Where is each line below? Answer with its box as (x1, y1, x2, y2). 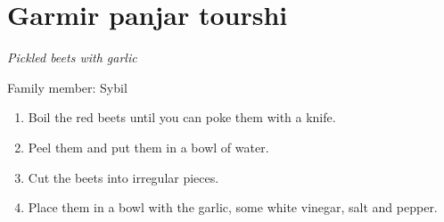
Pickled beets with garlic (7, 48, 137, 67)
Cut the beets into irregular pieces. (28, 168, 219, 186)
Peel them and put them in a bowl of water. (28, 137, 269, 156)
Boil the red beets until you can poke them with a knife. (28, 108, 336, 127)
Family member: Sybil (7, 78, 127, 96)
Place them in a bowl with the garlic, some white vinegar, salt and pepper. (28, 198, 438, 217)
